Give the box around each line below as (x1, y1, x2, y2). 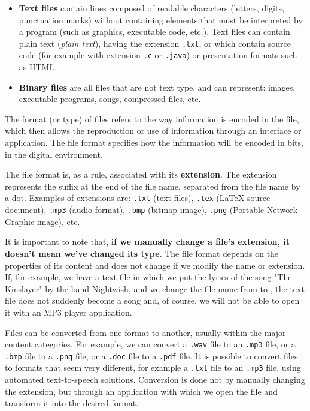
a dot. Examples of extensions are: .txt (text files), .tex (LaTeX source (5, 191, 271, 204)
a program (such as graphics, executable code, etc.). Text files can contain (19, 25, 290, 38)
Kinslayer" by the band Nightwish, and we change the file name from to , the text (5, 282, 305, 295)
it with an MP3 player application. (5, 305, 132, 318)
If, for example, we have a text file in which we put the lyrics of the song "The (5, 271, 292, 283)
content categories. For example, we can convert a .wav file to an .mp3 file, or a (5, 338, 296, 350)
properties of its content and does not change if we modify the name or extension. (5, 259, 305, 271)
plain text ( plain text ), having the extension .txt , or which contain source (19, 37, 291, 49)
